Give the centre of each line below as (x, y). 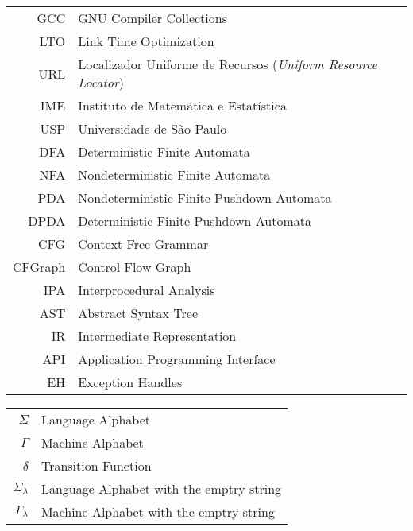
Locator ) (101, 82)
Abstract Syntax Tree (138, 313)
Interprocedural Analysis (147, 290)
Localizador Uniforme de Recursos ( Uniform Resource (228, 64)
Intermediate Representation (157, 336)
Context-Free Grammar (143, 244)
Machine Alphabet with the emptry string (158, 512)
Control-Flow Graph (135, 267)
